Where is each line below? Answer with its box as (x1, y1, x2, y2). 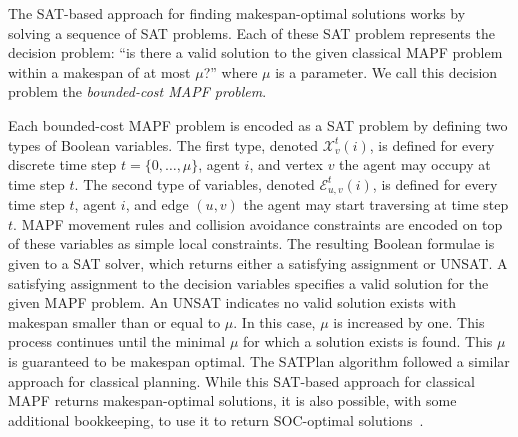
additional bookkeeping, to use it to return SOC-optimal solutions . (8, 409, 424, 430)
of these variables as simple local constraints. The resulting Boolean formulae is (8, 233, 495, 254)
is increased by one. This (333, 311, 485, 332)
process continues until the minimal (8, 331, 226, 352)
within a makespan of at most (8, 61, 191, 82)
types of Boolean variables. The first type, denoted (8, 134, 319, 155)
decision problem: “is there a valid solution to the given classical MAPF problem (8, 42, 503, 63)
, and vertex (249, 154, 323, 175)
